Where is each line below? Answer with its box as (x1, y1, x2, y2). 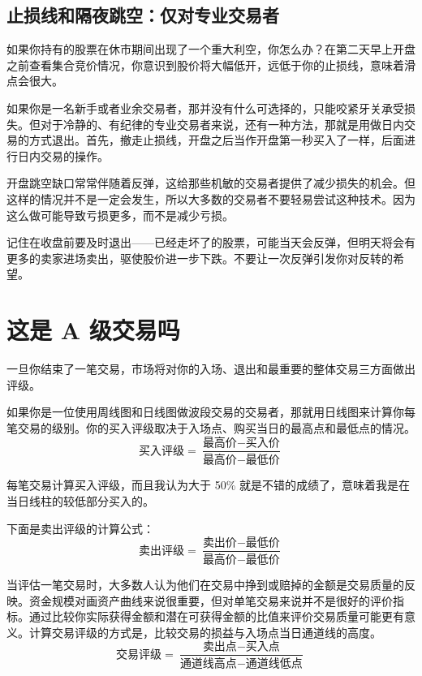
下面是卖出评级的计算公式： (6, 519, 154, 536)
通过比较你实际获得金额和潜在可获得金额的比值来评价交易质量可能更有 (28, 608, 404, 625)
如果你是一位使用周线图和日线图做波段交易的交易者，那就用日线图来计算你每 (6, 403, 416, 420)
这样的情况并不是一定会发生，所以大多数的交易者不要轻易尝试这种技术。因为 (6, 190, 416, 207)
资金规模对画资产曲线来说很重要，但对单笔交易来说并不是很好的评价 (28, 592, 393, 609)
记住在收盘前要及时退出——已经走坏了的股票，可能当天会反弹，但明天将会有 (6, 234, 416, 251)
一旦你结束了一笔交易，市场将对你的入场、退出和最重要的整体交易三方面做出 (6, 360, 416, 377)
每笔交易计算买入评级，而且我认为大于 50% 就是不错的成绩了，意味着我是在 (6, 476, 410, 493)
